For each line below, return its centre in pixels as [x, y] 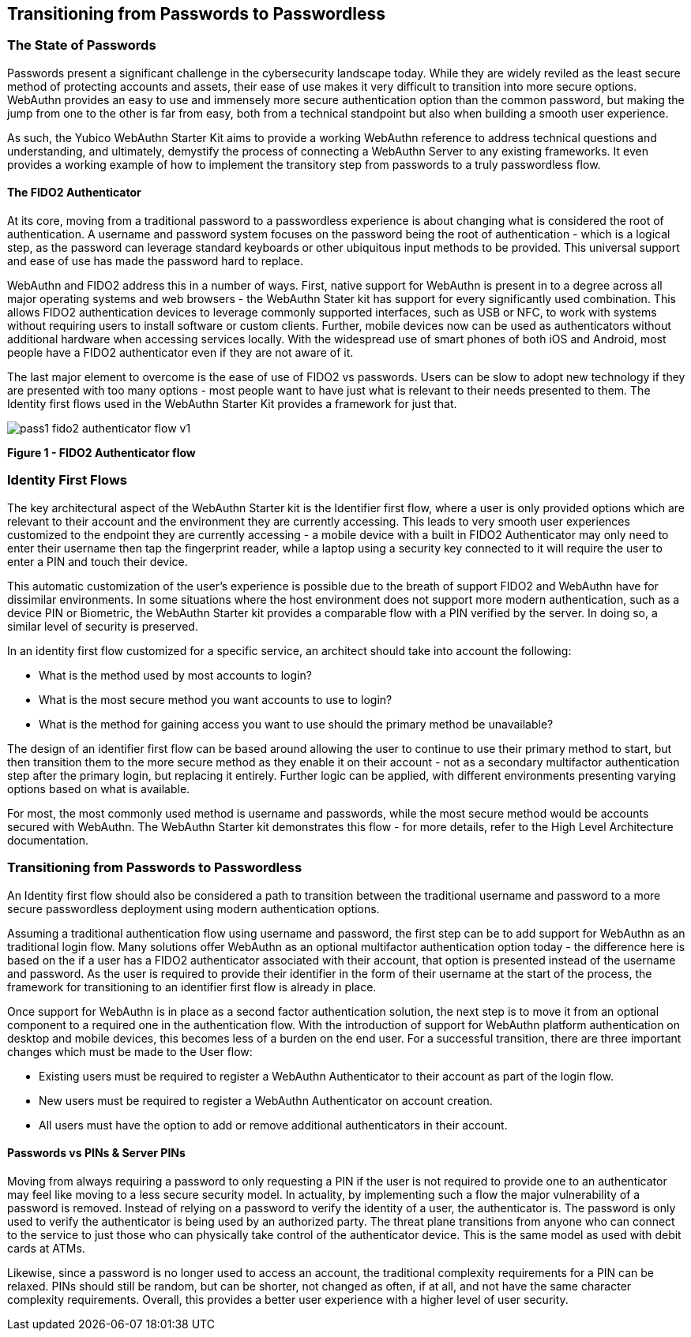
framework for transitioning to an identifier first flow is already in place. [192, 987]
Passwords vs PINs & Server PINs [96, 1153]
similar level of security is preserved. [103, 626]
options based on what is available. [99, 788]
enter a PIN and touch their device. [98, 561]
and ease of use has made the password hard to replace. [155, 261]
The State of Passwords [82, 45]
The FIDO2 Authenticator [74, 193]
